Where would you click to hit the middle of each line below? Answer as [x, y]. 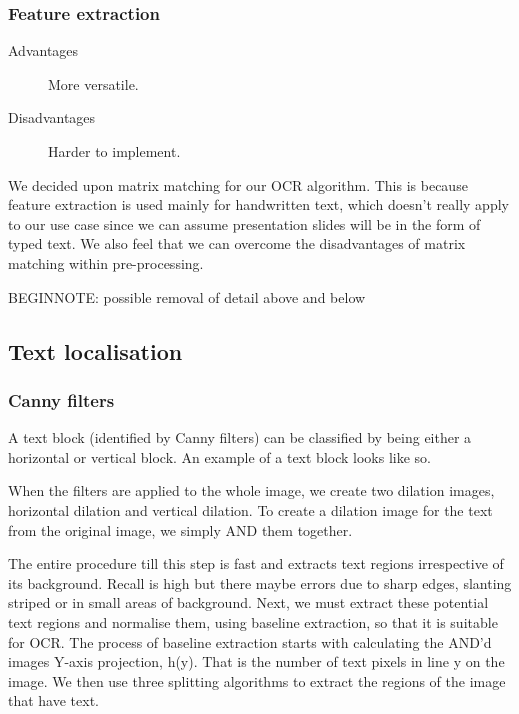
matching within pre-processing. [106, 262]
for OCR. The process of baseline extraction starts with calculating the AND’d [250, 641]
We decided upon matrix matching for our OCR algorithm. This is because [238, 184]
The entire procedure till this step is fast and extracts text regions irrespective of [256, 563]
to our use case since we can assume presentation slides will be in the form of [244, 223]
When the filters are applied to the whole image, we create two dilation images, [251, 490]
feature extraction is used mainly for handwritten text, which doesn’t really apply [258, 204]
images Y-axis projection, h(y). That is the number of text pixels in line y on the [256, 661]
